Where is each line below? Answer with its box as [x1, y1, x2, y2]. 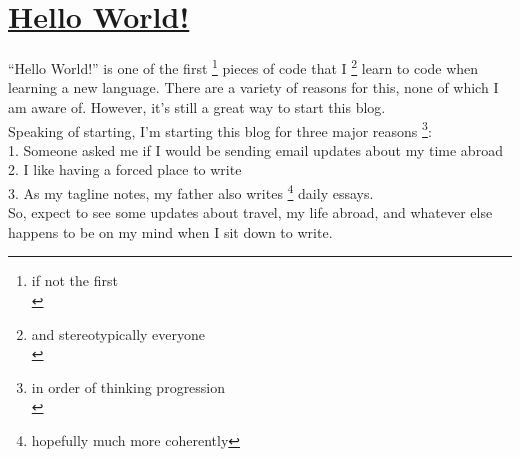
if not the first [31, 270, 118, 291]
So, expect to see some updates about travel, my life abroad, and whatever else [8, 202, 493, 223]
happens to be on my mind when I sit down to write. [8, 221, 333, 242]
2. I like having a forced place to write [8, 159, 242, 180]
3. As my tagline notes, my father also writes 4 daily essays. [8, 180, 374, 203]
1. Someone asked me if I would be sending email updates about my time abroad [8, 139, 503, 160]
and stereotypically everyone [31, 323, 206, 344]
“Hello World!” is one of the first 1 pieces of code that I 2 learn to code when [8, 55, 479, 78]
